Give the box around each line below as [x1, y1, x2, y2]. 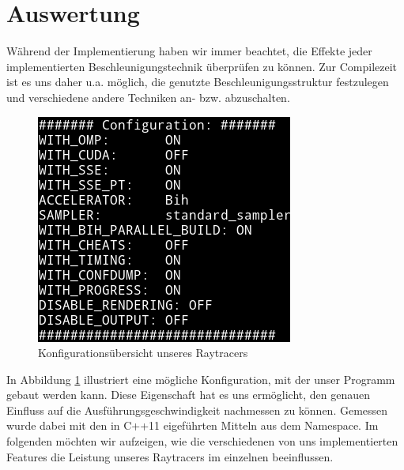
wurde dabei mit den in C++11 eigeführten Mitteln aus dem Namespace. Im [6, 417, 379, 434]
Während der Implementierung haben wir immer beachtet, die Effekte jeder [6, 43, 372, 59]
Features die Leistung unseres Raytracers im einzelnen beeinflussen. [6, 448, 334, 464]
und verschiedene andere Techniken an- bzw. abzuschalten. [6, 88, 290, 105]
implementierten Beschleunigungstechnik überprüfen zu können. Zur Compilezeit [6, 58, 398, 74]
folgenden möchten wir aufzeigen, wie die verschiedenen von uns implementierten [6, 433, 398, 449]
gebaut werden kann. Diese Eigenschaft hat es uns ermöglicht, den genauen [6, 386, 371, 403]
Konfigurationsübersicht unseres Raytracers [38, 344, 248, 361]
